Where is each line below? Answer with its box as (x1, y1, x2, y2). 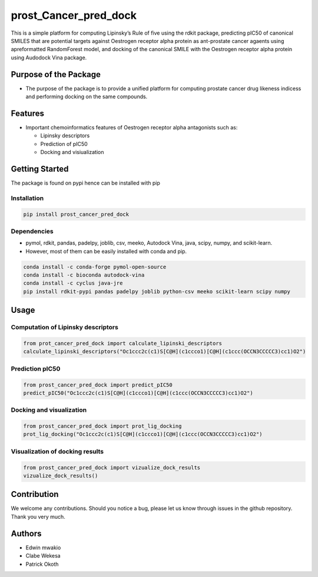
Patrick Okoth (25, 561, 59, 568)
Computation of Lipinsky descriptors (11, 323, 119, 332)
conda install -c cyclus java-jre (23, 280, 123, 286)
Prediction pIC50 (11, 365, 61, 373)
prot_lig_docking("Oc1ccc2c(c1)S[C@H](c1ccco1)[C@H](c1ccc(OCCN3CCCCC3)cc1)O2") (23, 431, 263, 438)
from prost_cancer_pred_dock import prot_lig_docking (23, 423, 182, 429)
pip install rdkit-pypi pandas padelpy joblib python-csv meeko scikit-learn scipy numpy (23, 288, 291, 295)
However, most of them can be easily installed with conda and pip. (25, 248, 187, 255)
